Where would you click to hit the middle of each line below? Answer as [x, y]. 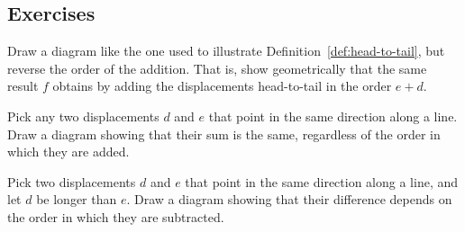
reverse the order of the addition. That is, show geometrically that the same [217, 68]
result [23, 86]
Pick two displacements [72, 181]
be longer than [77, 199]
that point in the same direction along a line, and [322, 181]
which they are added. [68, 152]
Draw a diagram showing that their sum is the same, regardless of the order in [224, 134]
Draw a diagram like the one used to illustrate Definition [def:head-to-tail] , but [226, 51]
